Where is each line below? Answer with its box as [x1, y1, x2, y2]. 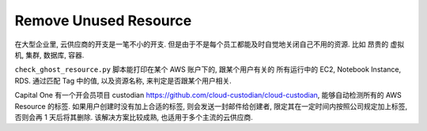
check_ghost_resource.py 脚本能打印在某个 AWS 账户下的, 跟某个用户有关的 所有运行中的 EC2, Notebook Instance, [14, 65, 402, 74]
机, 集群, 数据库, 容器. [14, 50, 85, 59]
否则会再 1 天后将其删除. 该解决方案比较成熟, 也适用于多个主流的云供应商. [14, 112, 253, 122]
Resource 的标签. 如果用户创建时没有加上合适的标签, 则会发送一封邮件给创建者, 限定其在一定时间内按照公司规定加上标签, [14, 101, 408, 110]
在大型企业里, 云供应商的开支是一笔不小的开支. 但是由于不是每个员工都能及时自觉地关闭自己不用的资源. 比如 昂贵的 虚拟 [14, 39, 405, 49]
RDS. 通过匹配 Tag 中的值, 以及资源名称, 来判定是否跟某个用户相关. [14, 76, 232, 85]
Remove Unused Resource [14, 12, 192, 29]
